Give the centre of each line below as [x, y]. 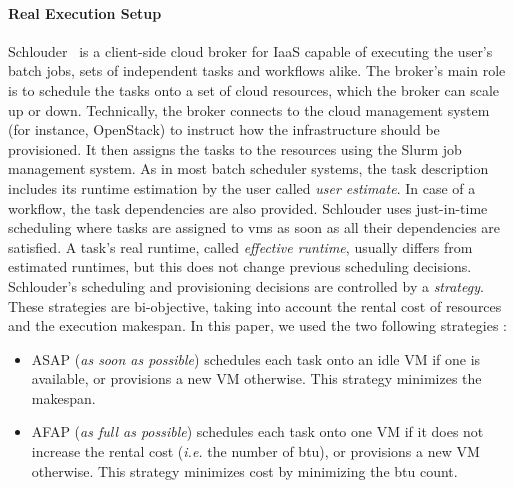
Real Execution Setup [85, 12]
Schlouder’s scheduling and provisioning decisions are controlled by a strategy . [246, 285]
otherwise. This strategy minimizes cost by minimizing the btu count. [244, 470]
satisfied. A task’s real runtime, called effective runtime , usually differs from [240, 246]
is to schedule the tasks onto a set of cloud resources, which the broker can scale [254, 89]
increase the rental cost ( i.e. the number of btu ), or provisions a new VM [255, 451]
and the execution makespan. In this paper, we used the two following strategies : [257, 325]
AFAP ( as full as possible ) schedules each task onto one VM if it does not [257, 431]
